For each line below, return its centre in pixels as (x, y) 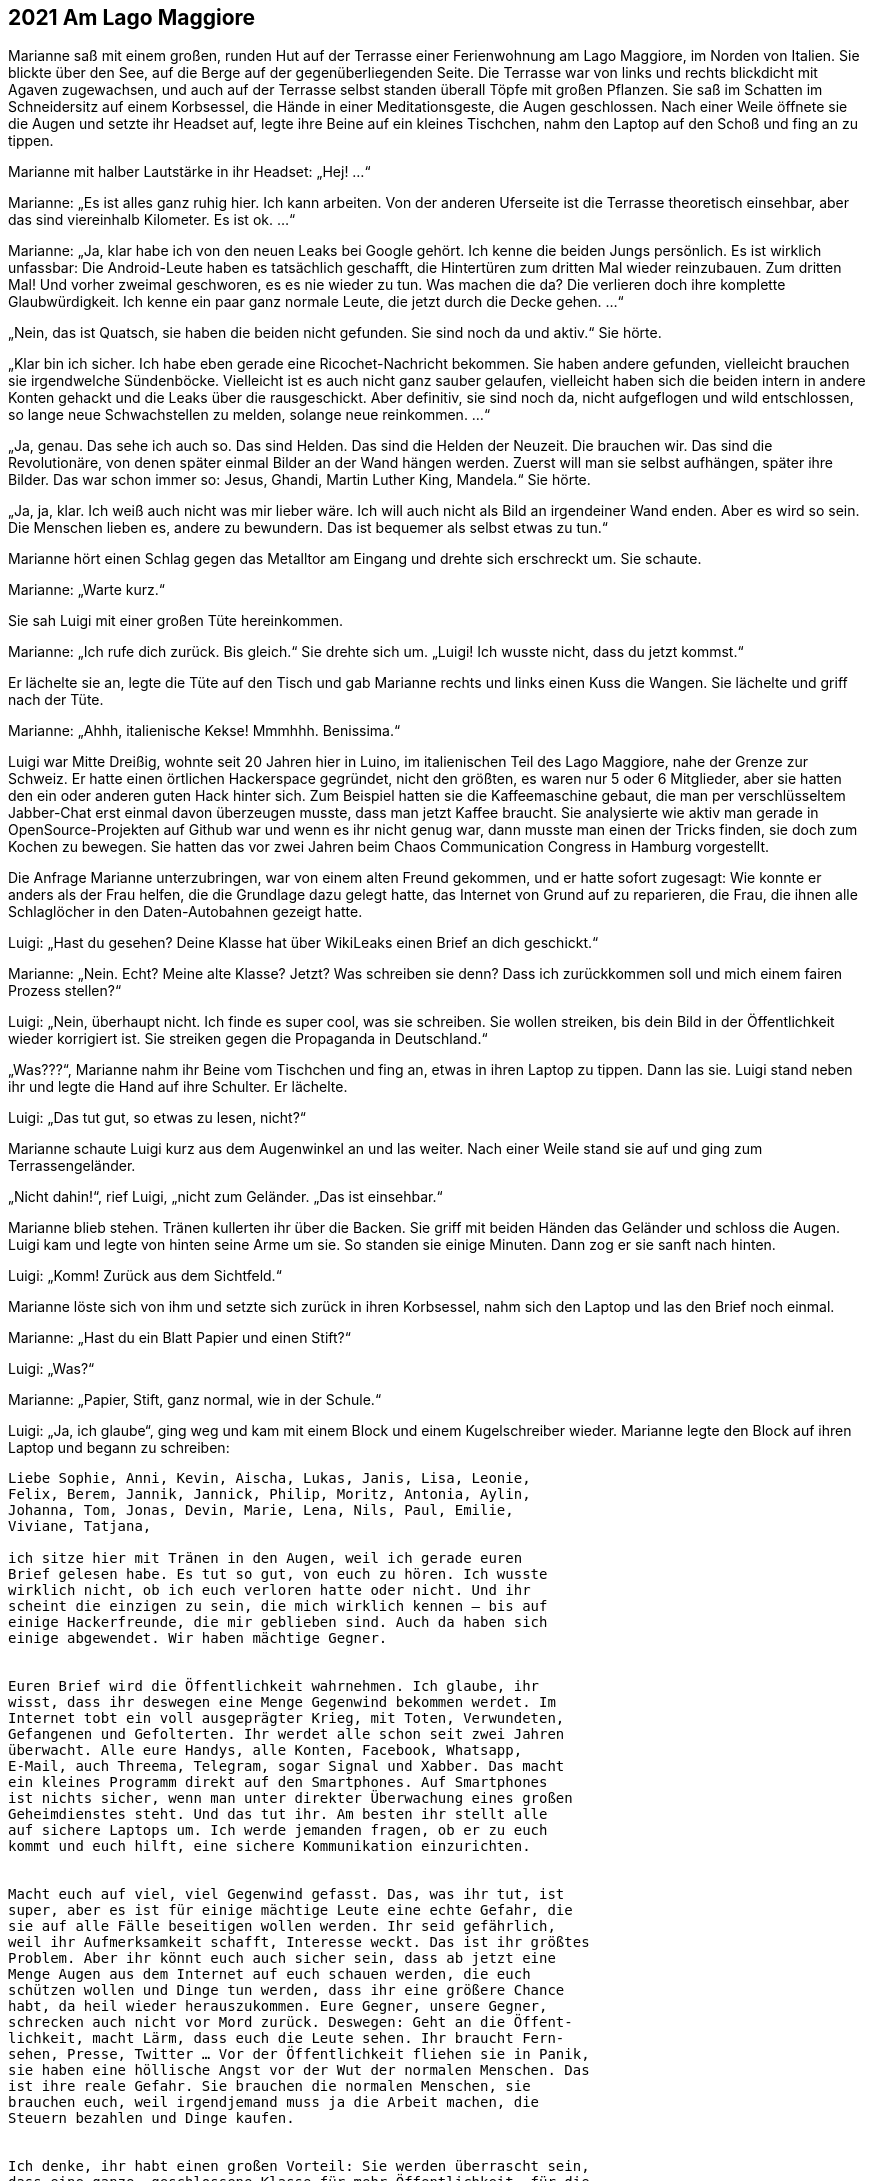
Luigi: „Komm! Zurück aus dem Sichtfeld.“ (145, 1276)
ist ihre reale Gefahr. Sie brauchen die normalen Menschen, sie (269, 2086)
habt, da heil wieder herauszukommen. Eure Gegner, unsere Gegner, (278, 2006)
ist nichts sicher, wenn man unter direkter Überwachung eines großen (290, 1798)
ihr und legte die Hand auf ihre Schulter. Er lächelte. (178, 1087)
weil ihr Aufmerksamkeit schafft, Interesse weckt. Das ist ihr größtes (299, 1942)
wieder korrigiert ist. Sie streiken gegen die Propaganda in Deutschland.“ (248, 1039)
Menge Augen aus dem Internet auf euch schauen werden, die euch (269, 1974)
